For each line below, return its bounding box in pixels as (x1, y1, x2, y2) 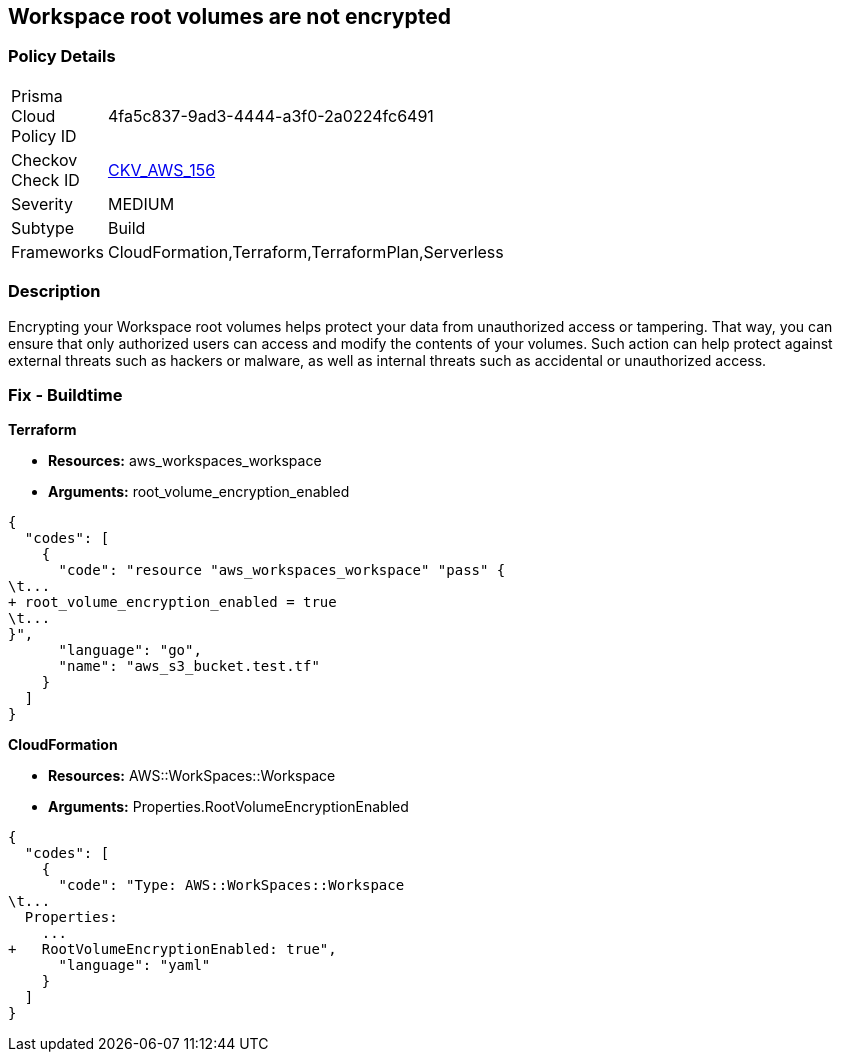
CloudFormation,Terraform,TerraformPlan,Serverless (107, 241, 504, 262)
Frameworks (11, 241, 104, 262)
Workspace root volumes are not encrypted (8, 4, 451, 29)
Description (8, 281, 101, 302)
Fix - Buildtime (8, 384, 123, 405)
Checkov (11, 149, 78, 170)
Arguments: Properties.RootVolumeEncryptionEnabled (48, 798, 409, 816)
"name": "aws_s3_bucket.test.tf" (58, 658, 320, 675)
